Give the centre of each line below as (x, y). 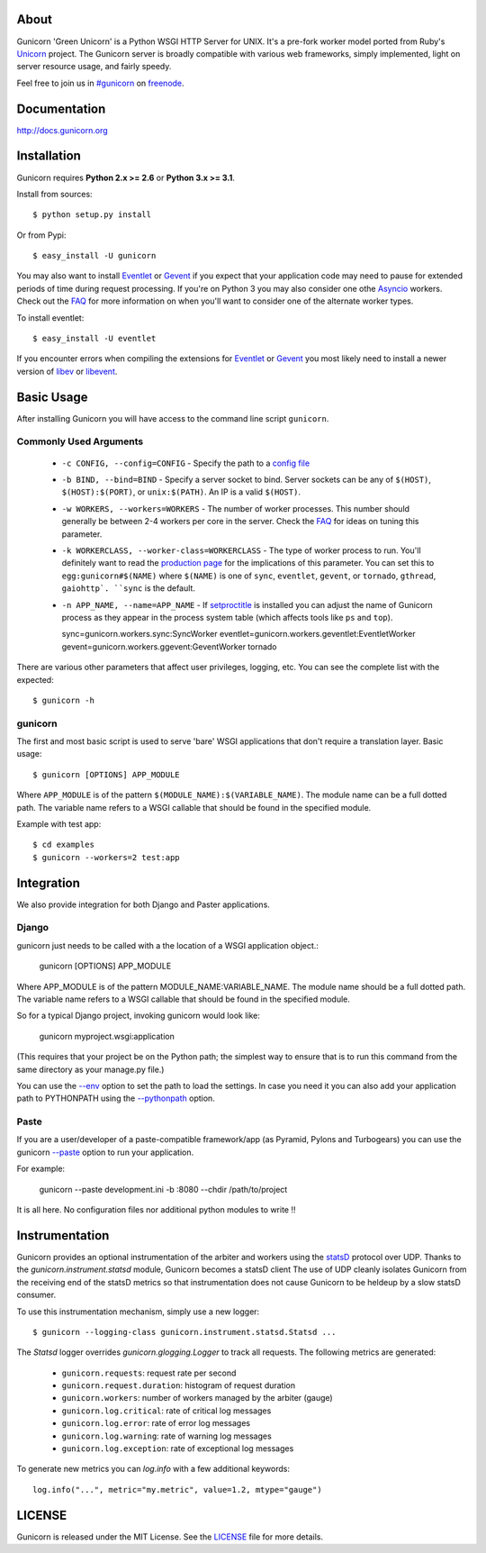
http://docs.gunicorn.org (62, 130)
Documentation (61, 109)
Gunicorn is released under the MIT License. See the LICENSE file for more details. (170, 1537)
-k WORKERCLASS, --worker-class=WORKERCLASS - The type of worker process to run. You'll (242, 550)
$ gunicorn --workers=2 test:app (106, 857)
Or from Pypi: (41, 235)
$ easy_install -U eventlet (94, 339)
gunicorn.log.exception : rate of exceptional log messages (178, 1449)
